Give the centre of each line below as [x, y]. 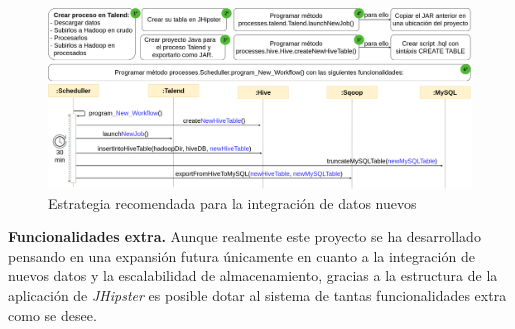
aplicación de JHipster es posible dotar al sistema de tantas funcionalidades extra [257, 294]
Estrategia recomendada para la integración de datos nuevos [232, 202]
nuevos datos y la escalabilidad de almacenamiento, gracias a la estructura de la [253, 275]
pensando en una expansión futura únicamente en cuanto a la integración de [241, 255]
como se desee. [52, 314]
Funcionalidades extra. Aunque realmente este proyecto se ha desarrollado [244, 236]
